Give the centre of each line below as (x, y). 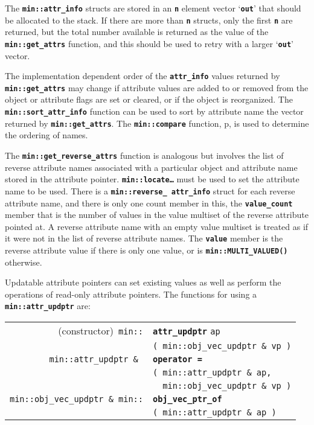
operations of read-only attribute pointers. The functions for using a (131, 294)
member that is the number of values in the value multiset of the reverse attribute (157, 215)
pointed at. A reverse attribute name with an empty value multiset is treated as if (157, 226)
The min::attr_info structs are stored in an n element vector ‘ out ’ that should (153, 8)
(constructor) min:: (101, 331)
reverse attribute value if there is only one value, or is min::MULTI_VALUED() (146, 250)
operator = (177, 359)
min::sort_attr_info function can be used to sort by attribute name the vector (154, 111)
